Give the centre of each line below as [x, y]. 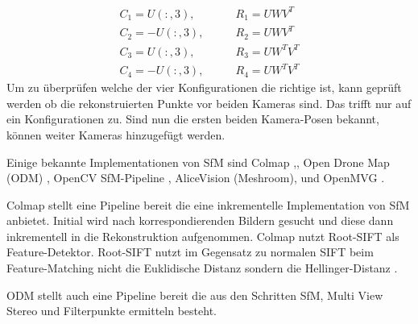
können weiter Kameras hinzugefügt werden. [116, 134]
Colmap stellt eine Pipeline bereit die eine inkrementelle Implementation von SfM [208, 204]
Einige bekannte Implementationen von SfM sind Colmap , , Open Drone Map [198, 162]
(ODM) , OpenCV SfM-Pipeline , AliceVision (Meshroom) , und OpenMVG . [196, 178]
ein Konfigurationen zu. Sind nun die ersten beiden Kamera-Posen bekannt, [193, 119]
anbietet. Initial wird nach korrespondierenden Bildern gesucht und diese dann [200, 220]
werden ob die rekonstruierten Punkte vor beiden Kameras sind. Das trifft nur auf [209, 103]
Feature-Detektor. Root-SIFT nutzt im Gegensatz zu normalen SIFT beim [190, 252]
